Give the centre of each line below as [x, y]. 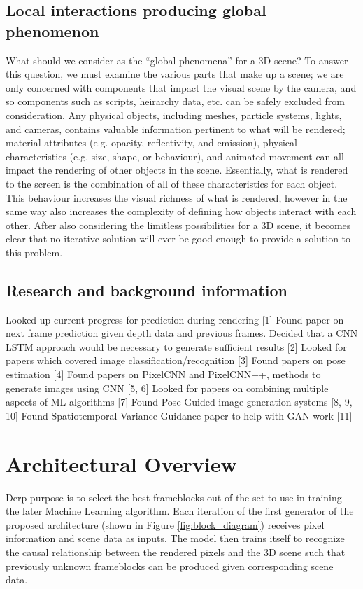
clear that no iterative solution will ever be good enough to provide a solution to [178, 238]
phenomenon [52, 30]
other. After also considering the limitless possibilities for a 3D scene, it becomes [178, 224]
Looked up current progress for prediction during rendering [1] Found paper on [175, 319]
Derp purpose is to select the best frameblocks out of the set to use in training [174, 497]
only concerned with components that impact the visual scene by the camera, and [181, 87]
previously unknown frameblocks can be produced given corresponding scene [170, 566]
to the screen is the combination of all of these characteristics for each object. [172, 183]
